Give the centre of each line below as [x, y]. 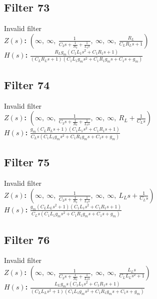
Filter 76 [27, 239]
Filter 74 [27, 84]
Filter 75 [27, 162]
